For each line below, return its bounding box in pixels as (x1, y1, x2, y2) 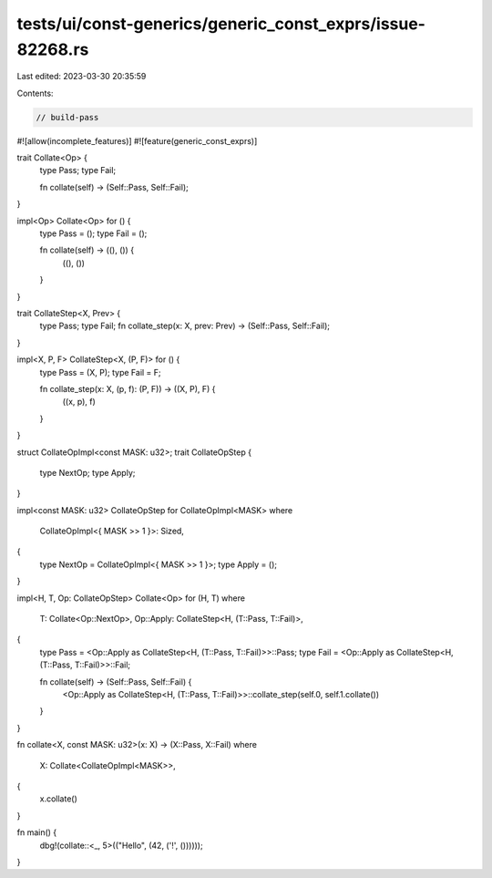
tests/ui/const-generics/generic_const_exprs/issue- (16, 14, 425, 34)
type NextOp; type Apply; (39, 467, 136, 478)
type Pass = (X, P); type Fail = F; (39, 367, 161, 377)
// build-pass (36, 112, 99, 122)
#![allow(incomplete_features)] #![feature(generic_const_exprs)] (16, 135, 258, 146)
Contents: (16, 88, 54, 98)
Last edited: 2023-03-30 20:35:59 (16, 71, 147, 82)
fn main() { (16, 827, 57, 838)
